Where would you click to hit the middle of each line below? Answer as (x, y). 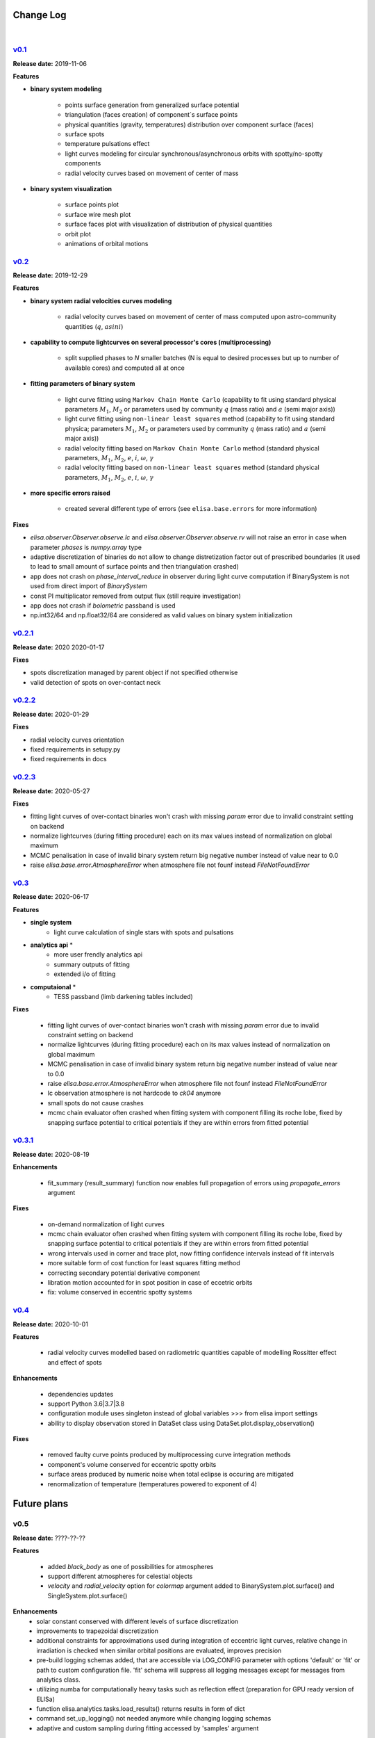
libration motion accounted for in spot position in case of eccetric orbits (150, 1283)
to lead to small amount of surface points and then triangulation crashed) (135, 567)
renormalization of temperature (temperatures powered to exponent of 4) (152, 1484)
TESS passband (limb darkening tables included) (124, 996)
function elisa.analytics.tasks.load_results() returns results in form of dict (141, 1709)
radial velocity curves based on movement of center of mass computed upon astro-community (201, 317)
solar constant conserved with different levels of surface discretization (137, 1621)
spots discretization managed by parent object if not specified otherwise (134, 673)
